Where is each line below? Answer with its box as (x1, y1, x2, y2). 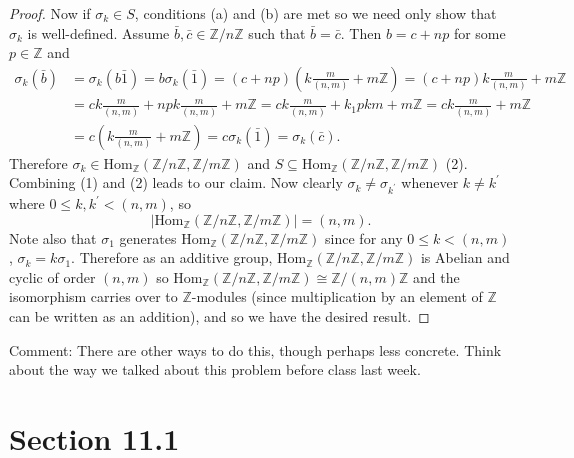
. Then (340, 22, 382, 43)
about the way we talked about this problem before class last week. (9, 359, 421, 380)
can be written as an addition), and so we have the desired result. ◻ (9, 306, 430, 327)
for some (453, 22, 506, 43)
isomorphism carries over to (9, 286, 178, 307)
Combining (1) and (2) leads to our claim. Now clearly (9, 172, 343, 193)
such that (248, 22, 306, 43)
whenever (401, 172, 459, 193)
